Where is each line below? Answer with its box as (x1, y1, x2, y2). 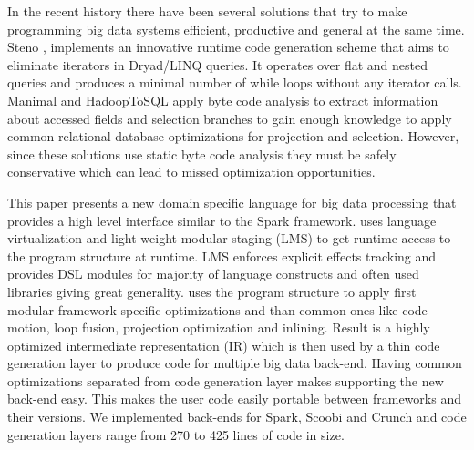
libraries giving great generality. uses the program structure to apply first (7, 281, 417, 301)
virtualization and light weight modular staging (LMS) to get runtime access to (7, 229, 451, 248)
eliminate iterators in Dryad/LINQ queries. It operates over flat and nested (7, 55, 428, 74)
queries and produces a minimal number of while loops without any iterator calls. (7, 73, 462, 92)
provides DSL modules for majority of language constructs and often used (7, 264, 419, 283)
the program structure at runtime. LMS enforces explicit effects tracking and (7, 246, 437, 265)
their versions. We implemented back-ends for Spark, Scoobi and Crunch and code (7, 407, 467, 426)
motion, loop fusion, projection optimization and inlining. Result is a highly (7, 318, 430, 337)
